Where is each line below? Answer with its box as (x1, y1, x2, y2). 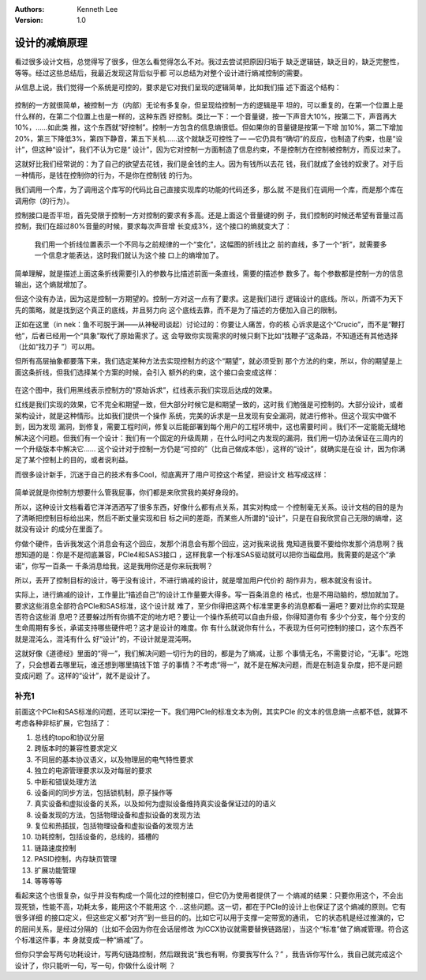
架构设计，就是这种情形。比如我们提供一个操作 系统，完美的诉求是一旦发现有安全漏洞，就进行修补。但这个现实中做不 (14, 411, 397, 420)
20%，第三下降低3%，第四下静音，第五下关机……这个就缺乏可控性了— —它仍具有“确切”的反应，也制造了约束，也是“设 (14, 134, 403, 143)
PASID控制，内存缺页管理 (34, 854, 118, 864)
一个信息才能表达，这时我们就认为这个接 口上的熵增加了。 (34, 251, 223, 260)
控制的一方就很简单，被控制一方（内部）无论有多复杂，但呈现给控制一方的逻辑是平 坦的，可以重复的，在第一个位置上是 (14, 100, 404, 110)
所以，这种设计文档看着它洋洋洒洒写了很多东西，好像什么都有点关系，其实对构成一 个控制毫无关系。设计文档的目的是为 (14, 502, 404, 511)
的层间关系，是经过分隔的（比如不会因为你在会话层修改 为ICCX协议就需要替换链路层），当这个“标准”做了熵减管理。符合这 (14, 924, 409, 933)
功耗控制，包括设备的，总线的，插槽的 (34, 832, 159, 842)
